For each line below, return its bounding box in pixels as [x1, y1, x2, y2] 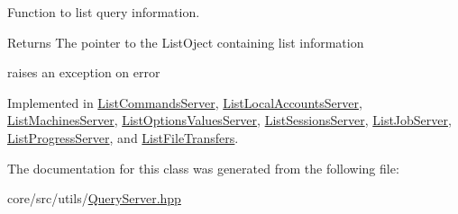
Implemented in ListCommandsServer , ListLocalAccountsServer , [7, 93, 362, 111]
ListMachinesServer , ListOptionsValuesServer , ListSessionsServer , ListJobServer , [7, 111, 452, 129]
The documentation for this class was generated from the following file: [7, 158, 399, 177]
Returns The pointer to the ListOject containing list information [7, 32, 364, 51]
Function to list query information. [7, 3, 200, 21]
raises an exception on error [7, 63, 160, 82]
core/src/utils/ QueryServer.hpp [7, 189, 181, 208]
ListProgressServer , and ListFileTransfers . [7, 128, 239, 147]
